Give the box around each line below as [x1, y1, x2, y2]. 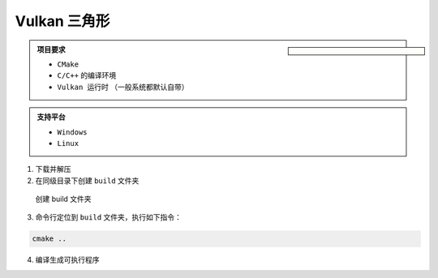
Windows [57, 127, 88, 137]
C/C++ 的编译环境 [57, 71, 117, 80]
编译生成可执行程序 [35, 255, 100, 265]
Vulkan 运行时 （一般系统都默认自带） [57, 82, 189, 92]
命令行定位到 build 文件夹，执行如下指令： [35, 212, 182, 222]
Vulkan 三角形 [15, 12, 110, 30]
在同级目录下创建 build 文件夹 [35, 175, 140, 186]
